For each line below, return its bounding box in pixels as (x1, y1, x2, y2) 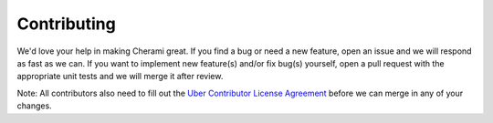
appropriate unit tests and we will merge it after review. (16, 71, 224, 82)
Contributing (16, 14, 116, 34)
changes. (16, 100, 52, 111)
